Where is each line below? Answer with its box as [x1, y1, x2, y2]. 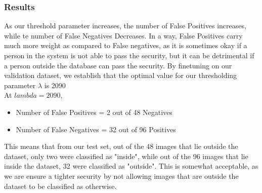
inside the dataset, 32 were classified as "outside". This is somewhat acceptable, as [4, 161, 258, 171]
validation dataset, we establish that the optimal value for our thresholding [4, 70, 237, 81]
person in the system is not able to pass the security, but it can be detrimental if [4, 50, 254, 60]
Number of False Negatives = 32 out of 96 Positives [16, 124, 176, 134]
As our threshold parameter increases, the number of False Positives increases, [4, 20, 246, 31]
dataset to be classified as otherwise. [4, 180, 117, 191]
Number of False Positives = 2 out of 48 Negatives [16, 106, 172, 117]
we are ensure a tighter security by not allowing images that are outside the [4, 170, 239, 181]
